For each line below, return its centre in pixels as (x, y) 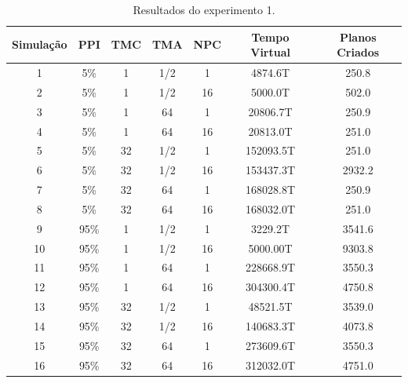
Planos (358, 36)
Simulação (40, 44)
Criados (358, 52)
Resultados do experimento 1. (204, 9)
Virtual (270, 52)
